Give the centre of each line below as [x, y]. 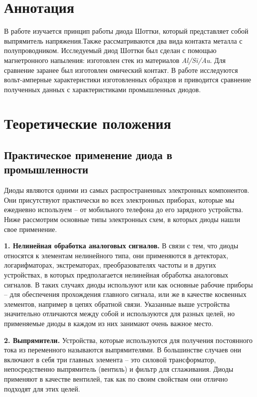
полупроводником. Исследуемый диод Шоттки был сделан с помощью [110, 50]
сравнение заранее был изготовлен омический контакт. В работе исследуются [121, 70]
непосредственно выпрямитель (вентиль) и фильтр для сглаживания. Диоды [119, 369]
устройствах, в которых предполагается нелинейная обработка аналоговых [116, 275]
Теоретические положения [88, 123]
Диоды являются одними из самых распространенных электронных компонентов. [127, 190]
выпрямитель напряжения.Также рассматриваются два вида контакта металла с [123, 40]
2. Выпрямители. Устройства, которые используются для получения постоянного [128, 340]
